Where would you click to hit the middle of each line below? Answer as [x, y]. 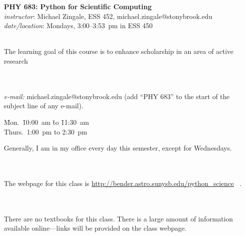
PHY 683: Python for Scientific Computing [78, 6]
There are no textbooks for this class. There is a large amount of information [118, 218]
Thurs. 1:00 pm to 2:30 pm [46, 131]
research [16, 60]
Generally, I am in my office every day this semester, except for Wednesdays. [118, 148]
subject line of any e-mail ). [44, 106]
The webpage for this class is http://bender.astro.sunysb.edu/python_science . [123, 183]
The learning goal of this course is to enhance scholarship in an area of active [119, 51]
